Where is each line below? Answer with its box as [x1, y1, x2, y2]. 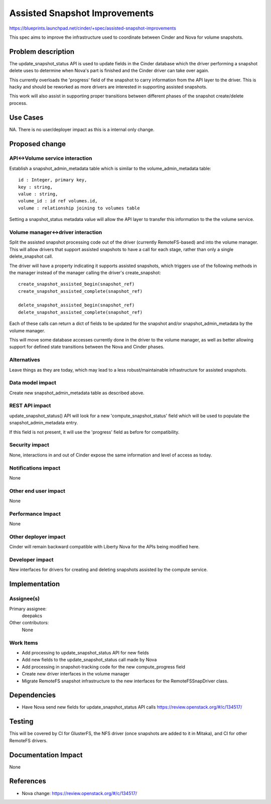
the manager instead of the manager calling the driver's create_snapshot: [9, 269, 161, 276]
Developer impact [9, 556, 54, 563]
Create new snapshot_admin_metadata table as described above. [9, 390, 145, 396]
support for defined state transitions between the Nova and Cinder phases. [9, 344, 165, 350]
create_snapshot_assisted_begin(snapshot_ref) [18, 281, 135, 287]
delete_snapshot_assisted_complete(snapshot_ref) [18, 309, 143, 315]
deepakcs [22, 613, 43, 619]
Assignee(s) [9, 595, 40, 602]
